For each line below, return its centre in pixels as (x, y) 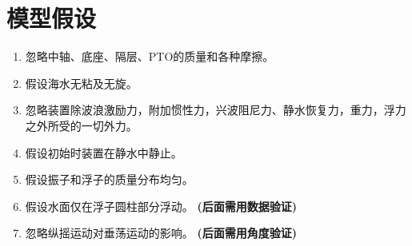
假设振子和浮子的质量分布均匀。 (109, 179)
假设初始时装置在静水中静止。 (104, 152)
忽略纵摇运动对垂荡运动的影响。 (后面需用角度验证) (161, 233)
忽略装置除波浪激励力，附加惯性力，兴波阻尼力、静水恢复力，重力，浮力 (216, 110)
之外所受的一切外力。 (81, 125)
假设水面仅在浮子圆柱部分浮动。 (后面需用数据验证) (161, 206)
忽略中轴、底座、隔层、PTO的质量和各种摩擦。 (150, 56)
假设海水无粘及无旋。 (81, 83)
